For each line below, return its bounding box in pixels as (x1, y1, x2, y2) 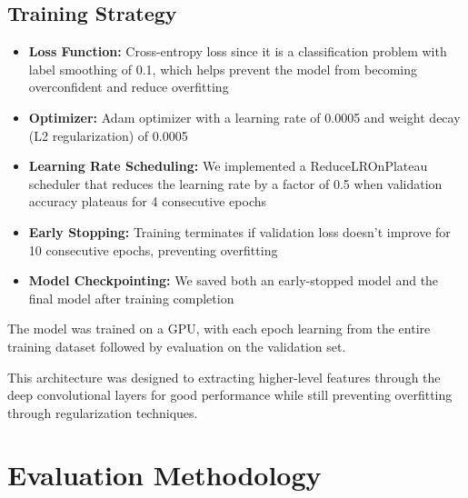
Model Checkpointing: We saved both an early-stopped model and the (28, 271, 439, 290)
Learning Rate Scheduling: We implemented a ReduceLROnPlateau (28, 156, 428, 175)
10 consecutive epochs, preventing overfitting (28, 240, 278, 259)
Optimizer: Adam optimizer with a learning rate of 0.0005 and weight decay (28, 107, 461, 126)
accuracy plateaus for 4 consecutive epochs (28, 192, 267, 211)
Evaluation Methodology (7, 456, 322, 493)
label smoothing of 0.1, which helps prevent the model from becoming (28, 59, 418, 78)
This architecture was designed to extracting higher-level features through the (7, 367, 441, 386)
